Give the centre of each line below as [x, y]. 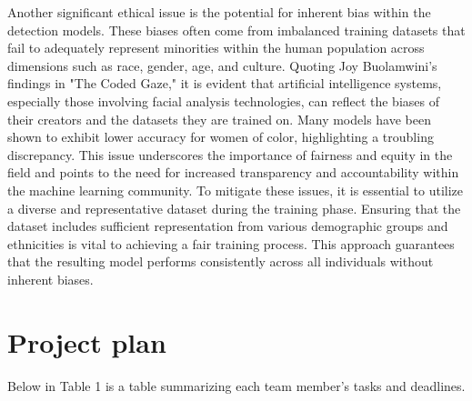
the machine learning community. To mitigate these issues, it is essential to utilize [236, 190]
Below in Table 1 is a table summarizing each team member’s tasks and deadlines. [236, 385]
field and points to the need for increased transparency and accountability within [233, 172]
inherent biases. [50, 279]
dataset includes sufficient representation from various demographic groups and [228, 226]
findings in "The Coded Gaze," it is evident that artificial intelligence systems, [225, 83]
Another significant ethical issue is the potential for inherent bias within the [219, 12]
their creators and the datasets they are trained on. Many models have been [219, 119]
